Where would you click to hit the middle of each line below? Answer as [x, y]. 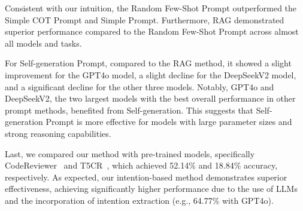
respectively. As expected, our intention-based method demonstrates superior [146, 177]
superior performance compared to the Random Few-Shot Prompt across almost [152, 31]
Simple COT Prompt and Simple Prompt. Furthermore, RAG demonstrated [145, 19]
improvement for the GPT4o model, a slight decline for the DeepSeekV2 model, [151, 74]
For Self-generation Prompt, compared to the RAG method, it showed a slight [148, 63]
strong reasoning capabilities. [58, 133]
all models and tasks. [43, 43]
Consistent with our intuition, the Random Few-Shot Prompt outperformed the [151, 8]
